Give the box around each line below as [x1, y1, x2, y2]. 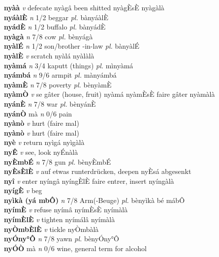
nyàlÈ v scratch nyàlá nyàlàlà [4, 50, 94, 60]
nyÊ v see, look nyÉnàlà [4, 146, 78, 157]
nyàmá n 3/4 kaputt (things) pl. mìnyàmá [4, 60, 133, 70]
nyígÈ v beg [4, 185, 42, 196]
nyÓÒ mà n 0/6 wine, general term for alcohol [4, 243, 147, 253]
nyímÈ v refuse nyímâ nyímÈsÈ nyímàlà [4, 204, 128, 215]
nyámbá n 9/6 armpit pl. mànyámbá [4, 70, 117, 80]
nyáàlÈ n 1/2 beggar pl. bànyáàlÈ [4, 12, 108, 22]
